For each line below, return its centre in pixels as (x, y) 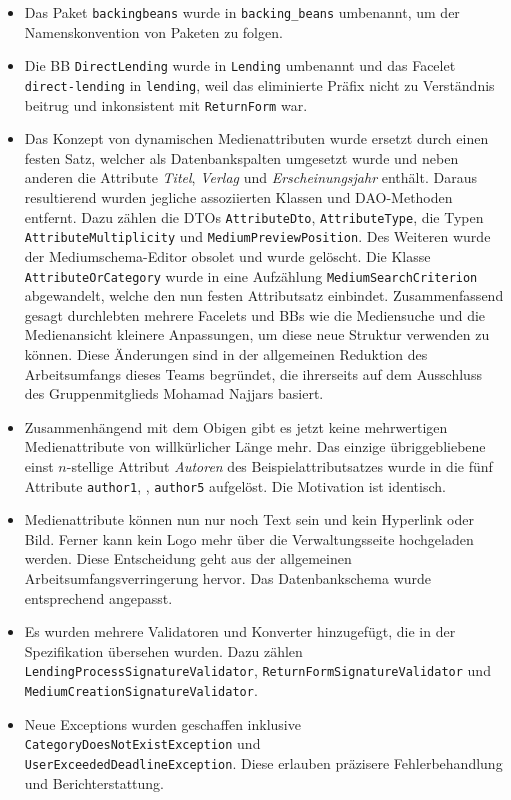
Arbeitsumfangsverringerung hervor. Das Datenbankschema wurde (228, 577)
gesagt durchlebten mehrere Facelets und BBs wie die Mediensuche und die (255, 314)
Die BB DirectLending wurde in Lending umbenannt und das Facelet (240, 65)
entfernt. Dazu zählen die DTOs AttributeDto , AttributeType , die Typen (254, 216)
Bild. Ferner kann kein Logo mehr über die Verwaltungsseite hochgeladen (249, 538)
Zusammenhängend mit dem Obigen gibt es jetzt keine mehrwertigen (236, 426)
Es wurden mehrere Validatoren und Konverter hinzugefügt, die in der (240, 631)
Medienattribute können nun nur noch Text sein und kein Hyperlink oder (249, 519)
